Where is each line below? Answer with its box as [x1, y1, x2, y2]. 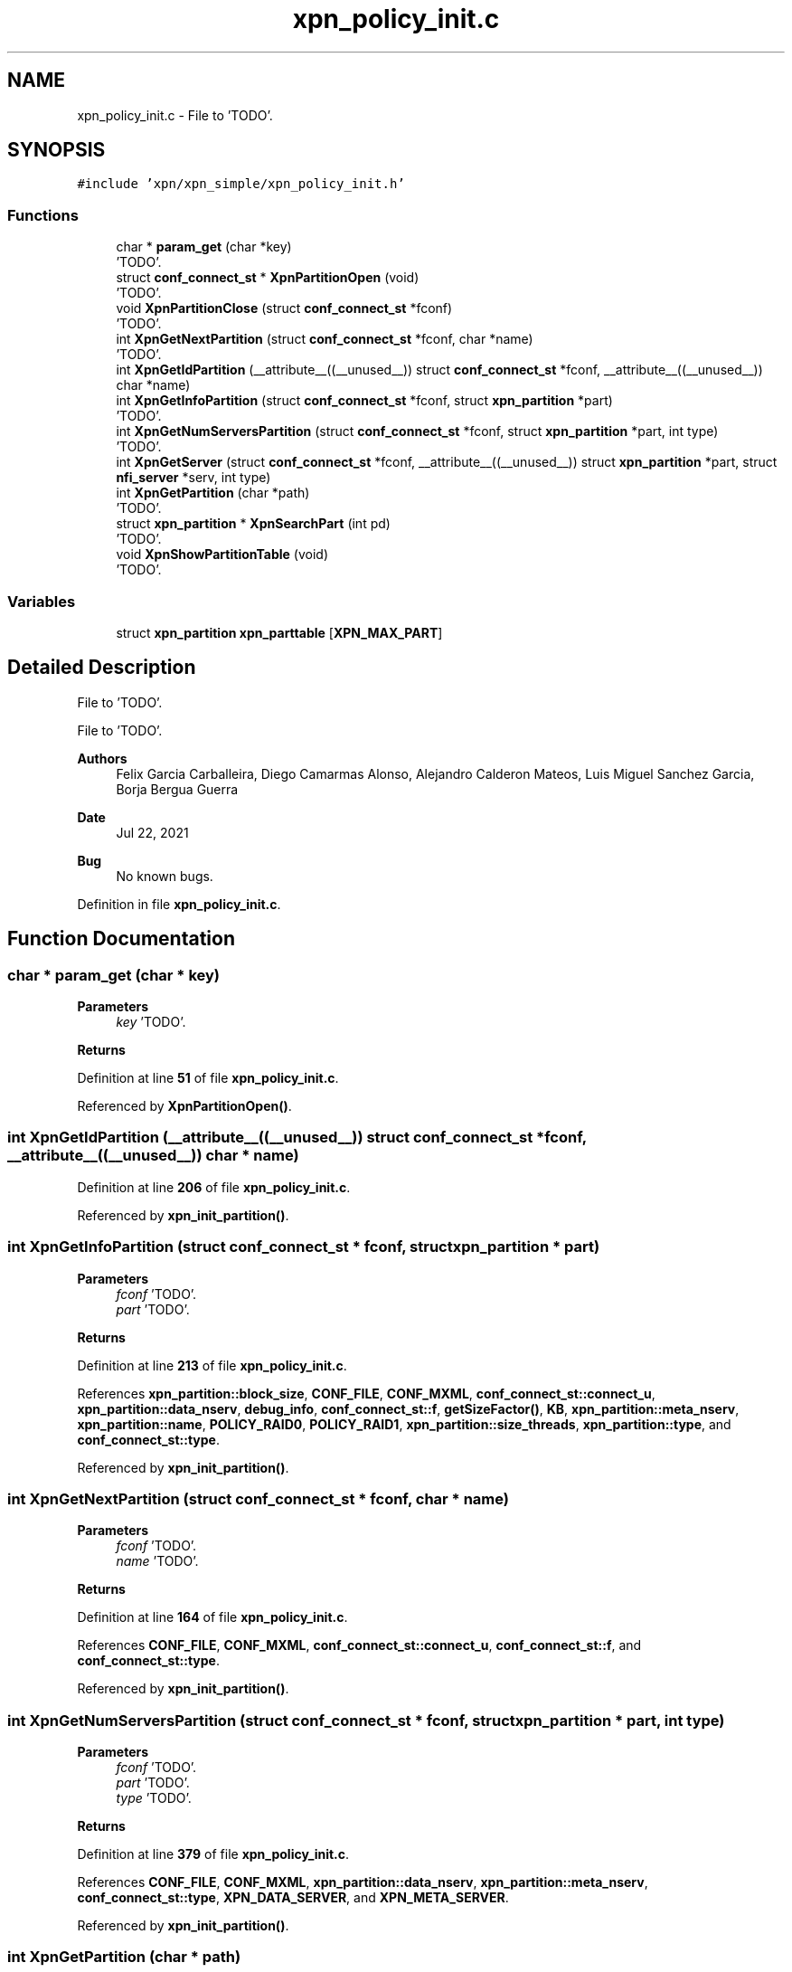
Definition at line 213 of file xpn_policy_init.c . [77, 1357, 347, 1373]
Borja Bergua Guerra [116, 781, 239, 797]
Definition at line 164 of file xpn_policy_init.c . [77, 1609, 348, 1626]
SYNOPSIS [7, 138, 106, 162]
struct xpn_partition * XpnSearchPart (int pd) [116, 516, 391, 532]
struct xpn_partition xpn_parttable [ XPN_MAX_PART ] [116, 624, 443, 640]
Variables [7, 592, 76, 611]
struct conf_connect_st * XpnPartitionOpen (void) [116, 270, 420, 286]
